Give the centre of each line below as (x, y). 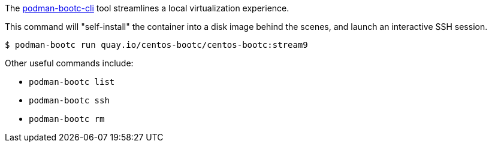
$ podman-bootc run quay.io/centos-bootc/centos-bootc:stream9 (156, 45)
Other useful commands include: (69, 63)
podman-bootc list (72, 82)
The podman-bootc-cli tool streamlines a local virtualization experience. (147, 8)
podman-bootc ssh (69, 100)
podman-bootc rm (67, 119)
